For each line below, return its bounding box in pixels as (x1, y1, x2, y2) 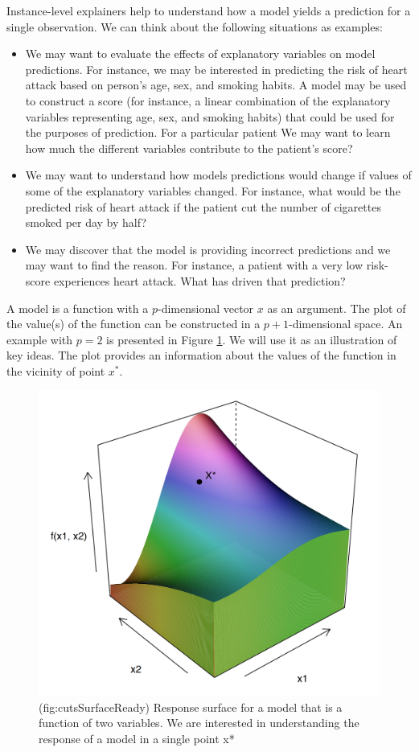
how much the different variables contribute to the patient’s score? (25, 139, 353, 156)
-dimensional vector (157, 299, 254, 316)
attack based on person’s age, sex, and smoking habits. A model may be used (25, 76, 407, 93)
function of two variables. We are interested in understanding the (39, 714, 359, 731)
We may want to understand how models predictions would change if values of (25, 166, 412, 183)
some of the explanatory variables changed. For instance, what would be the (25, 182, 401, 199)
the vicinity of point (6, 362, 105, 379)
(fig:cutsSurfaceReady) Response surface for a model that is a (39, 698, 343, 715)
